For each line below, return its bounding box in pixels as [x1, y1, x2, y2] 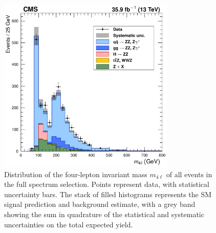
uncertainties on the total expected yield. [4, 219, 133, 229]
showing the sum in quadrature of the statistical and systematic [4, 208, 204, 219]
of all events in [166, 168, 212, 179]
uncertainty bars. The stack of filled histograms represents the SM [4, 188, 212, 199]
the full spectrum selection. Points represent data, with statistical [4, 179, 209, 189]
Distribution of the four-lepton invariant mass [4, 168, 147, 179]
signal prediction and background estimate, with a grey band [4, 199, 196, 209]
